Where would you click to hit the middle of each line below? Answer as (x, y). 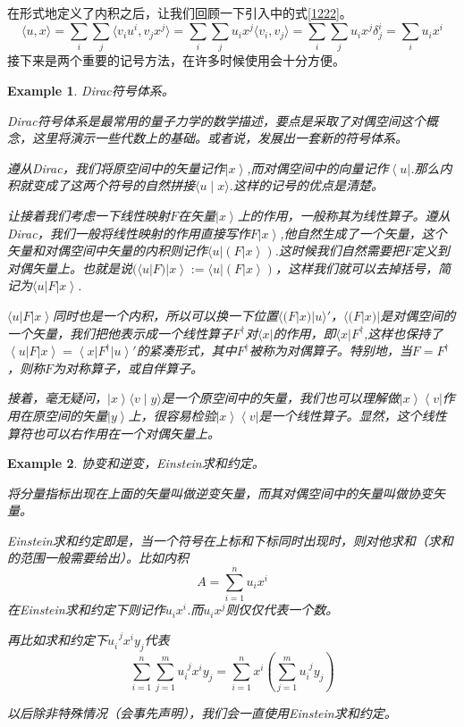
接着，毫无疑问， (57, 398)
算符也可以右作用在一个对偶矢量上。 (114, 433)
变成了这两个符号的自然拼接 (113, 185)
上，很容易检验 (172, 415)
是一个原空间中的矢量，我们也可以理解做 (280, 398)
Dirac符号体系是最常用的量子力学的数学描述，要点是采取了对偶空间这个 (216, 120)
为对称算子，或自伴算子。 (128, 368)
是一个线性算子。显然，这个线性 (353, 415)
